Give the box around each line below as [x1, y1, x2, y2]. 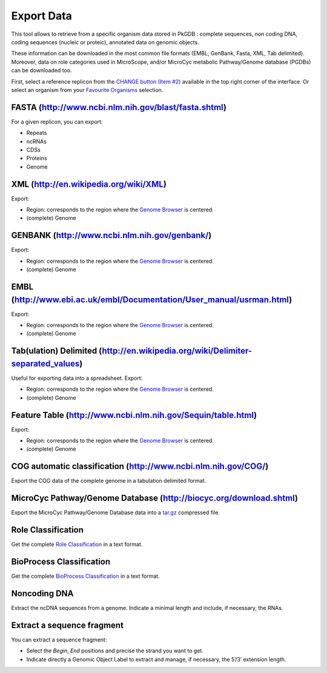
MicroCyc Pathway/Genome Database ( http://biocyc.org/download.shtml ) [11, 493, 298, 503]
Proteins [26, 154, 48, 162]
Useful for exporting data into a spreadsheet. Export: [11, 374, 143, 382]
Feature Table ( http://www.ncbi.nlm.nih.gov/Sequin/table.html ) [11, 409, 257, 420]
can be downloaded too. [11, 67, 72, 74]
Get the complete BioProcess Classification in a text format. [11, 572, 160, 580]
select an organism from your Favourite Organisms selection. [11, 86, 163, 93]
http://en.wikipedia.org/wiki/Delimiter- [102, 346, 253, 356]
